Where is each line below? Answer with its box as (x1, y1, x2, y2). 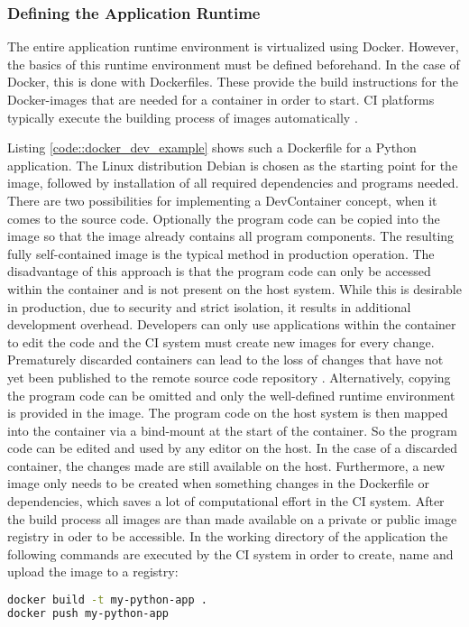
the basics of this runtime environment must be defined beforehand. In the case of (7, 54, 460, 73)
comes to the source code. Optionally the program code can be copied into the (7, 208, 440, 227)
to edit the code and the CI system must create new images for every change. (7, 332, 435, 351)
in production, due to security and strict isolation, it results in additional (7, 297, 411, 316)
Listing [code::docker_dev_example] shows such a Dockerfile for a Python (7, 138, 417, 157)
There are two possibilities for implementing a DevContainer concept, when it (7, 190, 437, 209)
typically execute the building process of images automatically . (7, 107, 358, 126)
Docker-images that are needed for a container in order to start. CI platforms (7, 90, 435, 108)
